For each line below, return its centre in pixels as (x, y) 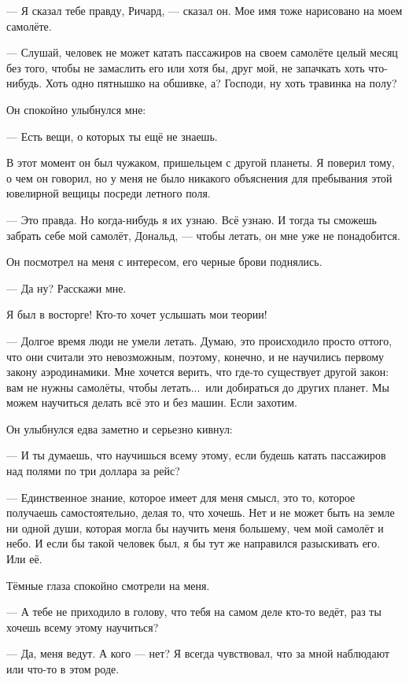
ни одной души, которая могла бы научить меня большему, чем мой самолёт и (195, 527)
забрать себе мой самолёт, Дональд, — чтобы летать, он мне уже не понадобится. (203, 235)
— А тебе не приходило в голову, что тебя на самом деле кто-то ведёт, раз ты (194, 612)
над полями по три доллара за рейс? (93, 471)
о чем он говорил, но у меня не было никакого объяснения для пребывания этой (199, 177)
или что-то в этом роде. (63, 669)
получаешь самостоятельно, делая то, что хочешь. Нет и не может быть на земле (201, 512)
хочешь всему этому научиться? (83, 627)
